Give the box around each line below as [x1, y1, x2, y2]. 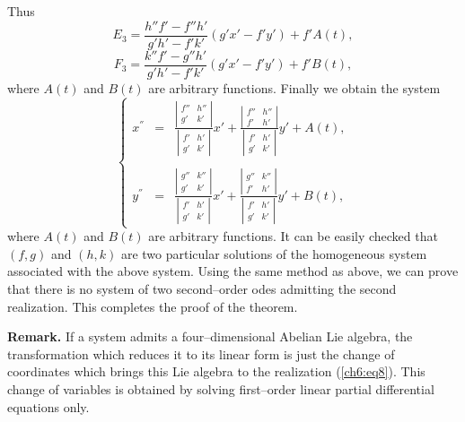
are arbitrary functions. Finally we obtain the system [148, 78, 441, 97]
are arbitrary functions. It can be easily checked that [148, 227, 438, 245]
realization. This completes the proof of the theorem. [7, 297, 298, 315]
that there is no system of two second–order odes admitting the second [7, 279, 397, 297]
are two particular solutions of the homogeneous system [120, 244, 427, 263]
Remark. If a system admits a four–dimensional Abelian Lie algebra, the [7, 327, 413, 346]
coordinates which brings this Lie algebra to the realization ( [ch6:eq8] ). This [7, 362, 426, 381]
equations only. [7, 397, 90, 416]
